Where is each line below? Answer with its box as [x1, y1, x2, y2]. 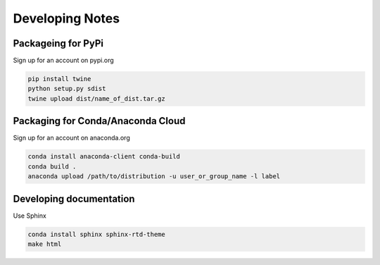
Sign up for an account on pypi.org [13, 56, 114, 65]
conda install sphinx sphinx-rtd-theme [27, 230, 165, 238]
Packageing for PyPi [13, 37, 103, 49]
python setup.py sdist [27, 85, 106, 93]
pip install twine [27, 75, 91, 83]
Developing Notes [13, 11, 120, 26]
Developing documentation [13, 192, 135, 204]
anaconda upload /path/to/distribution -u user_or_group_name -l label [27, 173, 281, 180]
